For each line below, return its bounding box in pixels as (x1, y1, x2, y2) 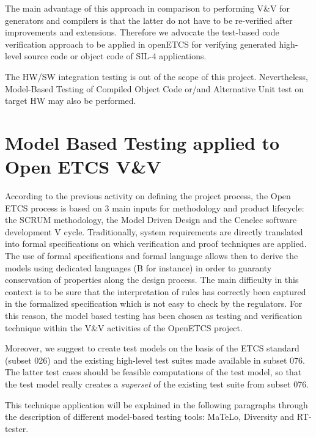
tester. (5, 422, 29, 435)
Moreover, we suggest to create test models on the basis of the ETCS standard (5, 342, 299, 354)
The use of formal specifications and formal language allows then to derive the (5, 249, 298, 262)
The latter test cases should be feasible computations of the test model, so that (5, 365, 302, 378)
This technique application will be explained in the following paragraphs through (5, 398, 308, 411)
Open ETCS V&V (5, 154, 161, 179)
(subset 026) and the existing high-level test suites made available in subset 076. (5, 353, 305, 366)
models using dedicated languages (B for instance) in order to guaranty (5, 261, 272, 274)
